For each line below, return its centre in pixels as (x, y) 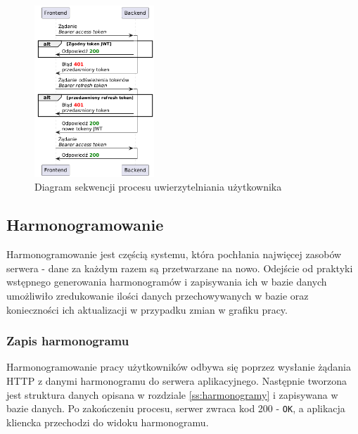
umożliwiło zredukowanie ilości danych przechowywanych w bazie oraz (158, 296)
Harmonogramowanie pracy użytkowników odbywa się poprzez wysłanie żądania (179, 367)
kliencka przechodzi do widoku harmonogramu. (108, 422)
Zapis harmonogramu (68, 341)
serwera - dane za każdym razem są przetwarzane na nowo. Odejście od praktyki (180, 268)
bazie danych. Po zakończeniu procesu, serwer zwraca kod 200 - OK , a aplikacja (176, 408)
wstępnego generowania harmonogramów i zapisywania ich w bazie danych (167, 282)
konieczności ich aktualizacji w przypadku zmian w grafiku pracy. (147, 309)
